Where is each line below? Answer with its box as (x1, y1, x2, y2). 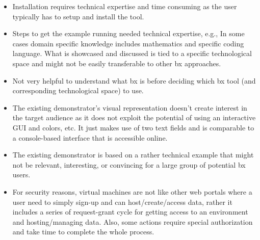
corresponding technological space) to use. (12, 85, 144, 96)
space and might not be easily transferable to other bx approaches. (12, 58, 221, 68)
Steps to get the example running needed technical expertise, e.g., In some (12, 28, 245, 39)
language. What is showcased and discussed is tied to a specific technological (12, 48, 252, 59)
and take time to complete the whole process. (12, 226, 154, 237)
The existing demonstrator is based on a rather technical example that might (12, 149, 254, 160)
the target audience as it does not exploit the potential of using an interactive (12, 112, 256, 123)
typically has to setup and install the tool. (12, 11, 144, 21)
